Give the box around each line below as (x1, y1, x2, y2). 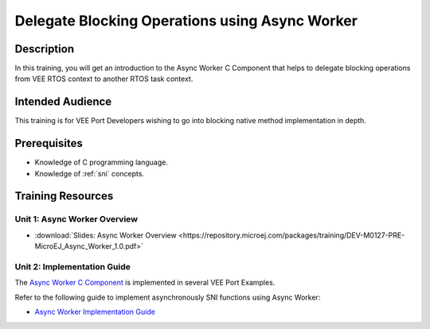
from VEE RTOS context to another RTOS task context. (14, 74, 193, 83)
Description (14, 42, 75, 56)
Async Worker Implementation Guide (34, 307, 155, 317)
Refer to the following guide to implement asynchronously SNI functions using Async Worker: (14, 292, 321, 302)
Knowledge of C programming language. (34, 157, 169, 167)
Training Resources (14, 189, 114, 203)
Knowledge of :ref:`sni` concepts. (34, 168, 145, 178)
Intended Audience (14, 95, 112, 109)
